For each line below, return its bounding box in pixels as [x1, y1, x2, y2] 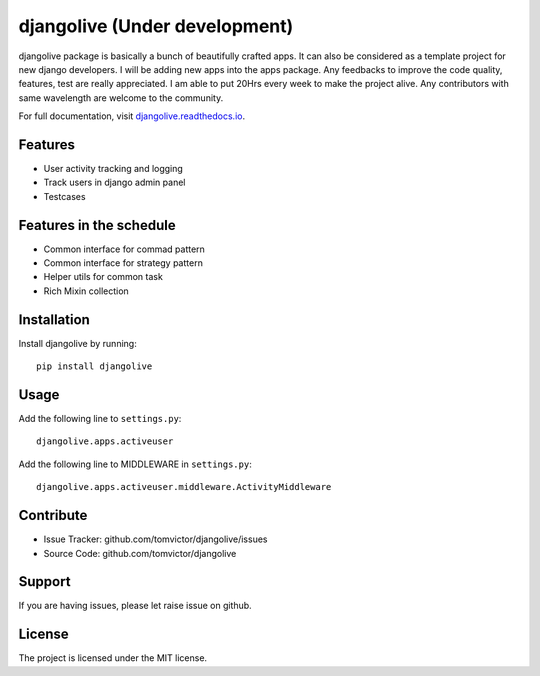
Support [18, 573, 71, 590]
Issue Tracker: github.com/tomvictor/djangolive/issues [43, 533, 268, 545]
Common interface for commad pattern [43, 243, 205, 255]
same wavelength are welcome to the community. [18, 91, 224, 104]
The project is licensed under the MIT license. [18, 652, 208, 664]
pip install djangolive [36, 361, 153, 372]
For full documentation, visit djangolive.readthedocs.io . [18, 110, 245, 122]
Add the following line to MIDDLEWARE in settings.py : [18, 458, 252, 470]
